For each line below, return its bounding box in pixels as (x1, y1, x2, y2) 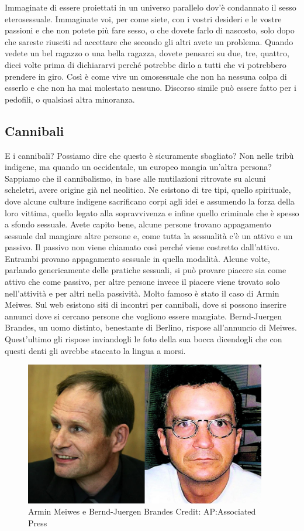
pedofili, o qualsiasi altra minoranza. (5, 93, 135, 105)
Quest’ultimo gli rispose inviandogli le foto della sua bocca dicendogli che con (5, 333, 282, 345)
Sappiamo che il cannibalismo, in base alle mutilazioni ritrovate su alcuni (5, 172, 266, 184)
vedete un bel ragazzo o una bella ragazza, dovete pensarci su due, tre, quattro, (5, 47, 289, 59)
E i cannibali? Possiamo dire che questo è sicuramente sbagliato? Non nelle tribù (5, 149, 294, 161)
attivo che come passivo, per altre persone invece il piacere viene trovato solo (5, 275, 280, 288)
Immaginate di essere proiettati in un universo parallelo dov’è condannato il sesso (5, 1, 296, 13)
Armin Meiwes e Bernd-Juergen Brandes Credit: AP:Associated (28, 505, 256, 518)
